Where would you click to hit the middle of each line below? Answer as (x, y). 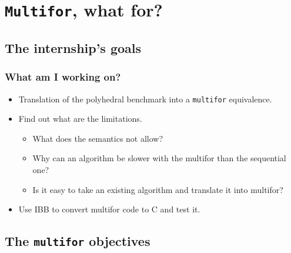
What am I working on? (63, 77)
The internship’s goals (73, 47)
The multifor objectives (78, 241)
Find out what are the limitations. (80, 119)
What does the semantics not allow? (98, 138)
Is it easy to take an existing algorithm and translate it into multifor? (158, 189)
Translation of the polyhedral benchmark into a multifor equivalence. (145, 99)
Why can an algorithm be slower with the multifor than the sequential (159, 158)
